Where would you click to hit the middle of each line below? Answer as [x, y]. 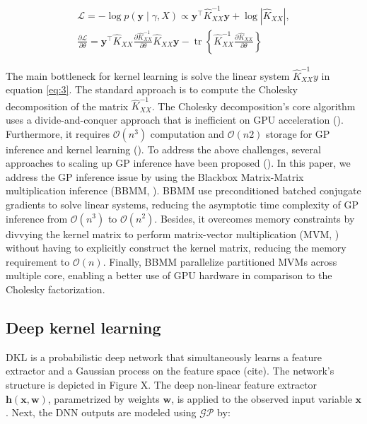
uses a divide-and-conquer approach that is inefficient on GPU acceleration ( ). [175, 119]
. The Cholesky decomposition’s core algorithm [254, 106]
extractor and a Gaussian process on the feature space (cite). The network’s [170, 371]
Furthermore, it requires [58, 133]
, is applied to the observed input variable [262, 398]
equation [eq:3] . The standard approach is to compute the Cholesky [152, 89]
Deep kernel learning [83, 327]
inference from [37, 218]
